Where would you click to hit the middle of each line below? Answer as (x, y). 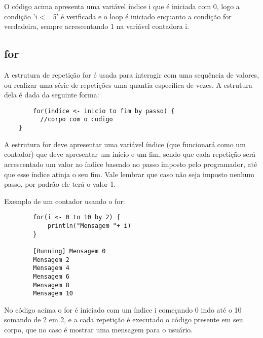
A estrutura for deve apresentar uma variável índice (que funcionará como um (125, 144)
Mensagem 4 (51, 268)
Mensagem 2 (51, 260)
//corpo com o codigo (77, 120)
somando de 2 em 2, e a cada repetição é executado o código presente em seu (124, 319)
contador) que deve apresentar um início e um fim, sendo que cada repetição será (130, 154)
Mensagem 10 (53, 294)
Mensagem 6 (51, 276)
